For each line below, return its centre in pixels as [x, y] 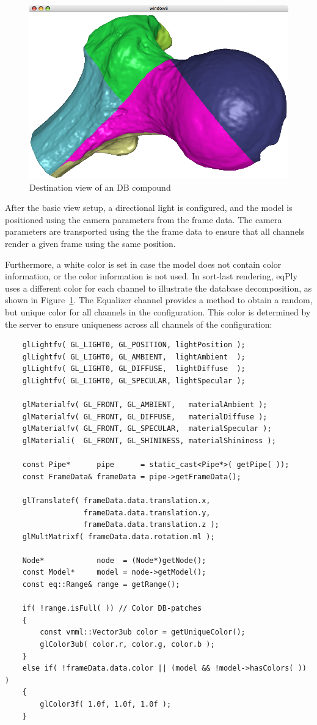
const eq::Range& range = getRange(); [101, 585]
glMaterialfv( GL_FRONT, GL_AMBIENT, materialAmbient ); [145, 405]
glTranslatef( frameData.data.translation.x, [116, 500]
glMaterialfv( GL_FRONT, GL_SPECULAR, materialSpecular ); [147, 429]
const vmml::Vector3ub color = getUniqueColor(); [143, 632]
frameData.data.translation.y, [147, 513]
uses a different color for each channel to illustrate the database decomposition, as [158, 288]
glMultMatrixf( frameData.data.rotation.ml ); [118, 536]
